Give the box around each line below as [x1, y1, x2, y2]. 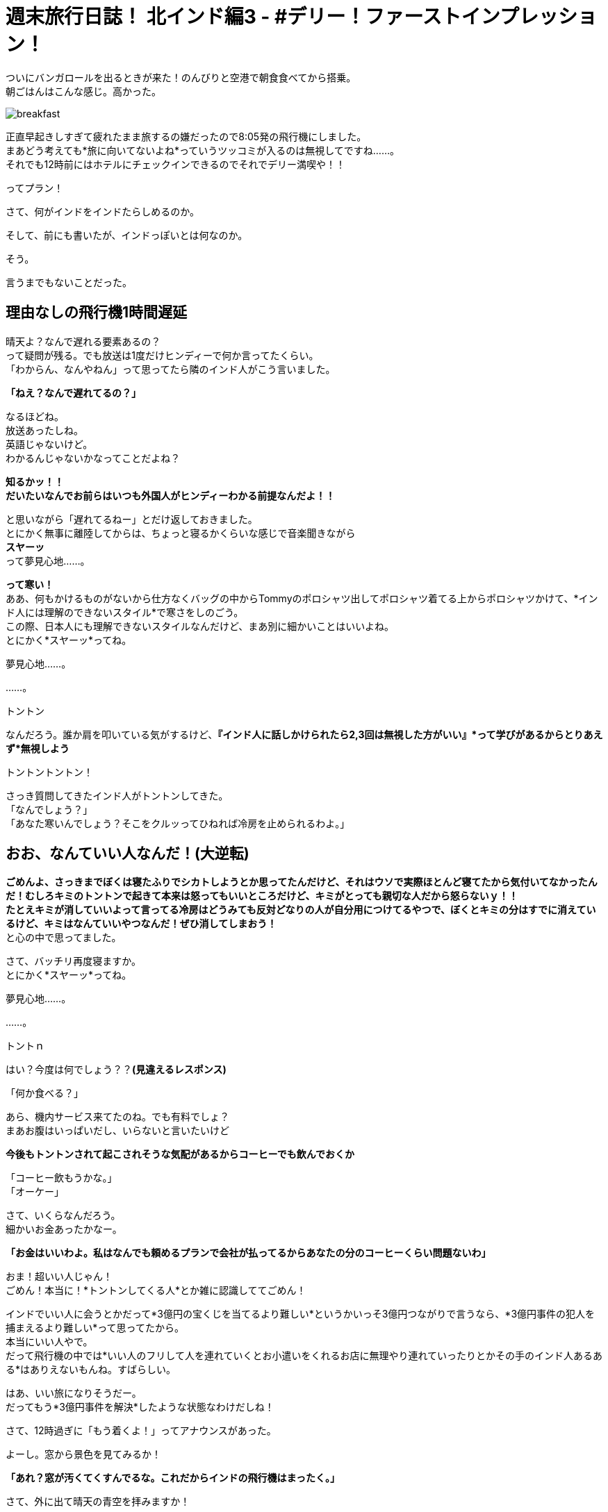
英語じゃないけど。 [6, 438, 93, 450]
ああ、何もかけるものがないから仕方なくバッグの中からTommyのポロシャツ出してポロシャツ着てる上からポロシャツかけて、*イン [6, 592, 598, 604]
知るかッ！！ [6, 475, 64, 488]
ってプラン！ [6, 181, 64, 194]
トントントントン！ [6, 765, 93, 778]
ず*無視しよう [6, 742, 69, 754]
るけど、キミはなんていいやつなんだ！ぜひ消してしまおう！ [6, 917, 277, 930]
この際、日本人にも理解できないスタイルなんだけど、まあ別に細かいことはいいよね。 [6, 620, 395, 632]
